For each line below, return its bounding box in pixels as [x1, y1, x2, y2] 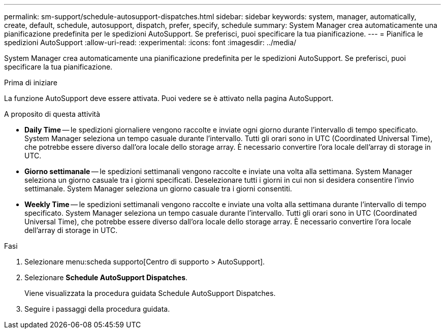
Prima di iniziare [4, 78, 57, 87]
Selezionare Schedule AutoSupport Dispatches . [24, 273, 188, 282]
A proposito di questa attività [4, 110, 101, 118]
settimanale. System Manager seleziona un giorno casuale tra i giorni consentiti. [24, 184, 292, 193]
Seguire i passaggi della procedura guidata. [24, 305, 170, 313]
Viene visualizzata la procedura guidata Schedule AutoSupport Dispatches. [24, 289, 276, 297]
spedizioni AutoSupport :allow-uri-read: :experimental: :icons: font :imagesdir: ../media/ [4, 38, 297, 47]
